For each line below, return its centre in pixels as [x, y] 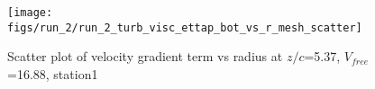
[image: [30, 13]
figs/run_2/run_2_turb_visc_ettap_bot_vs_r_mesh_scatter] [185, 27]
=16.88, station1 [53, 73]
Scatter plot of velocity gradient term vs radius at [145, 56]
